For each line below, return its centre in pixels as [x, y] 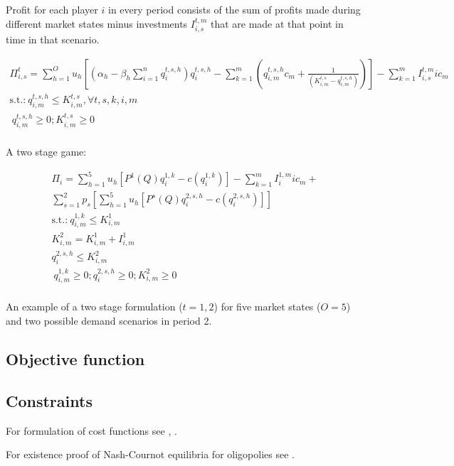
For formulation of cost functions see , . [91, 430]
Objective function [75, 358]
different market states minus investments [97, 23]
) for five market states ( [267, 307]
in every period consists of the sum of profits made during [234, 9]
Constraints [49, 400]
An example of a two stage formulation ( [94, 307]
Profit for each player [52, 9]
